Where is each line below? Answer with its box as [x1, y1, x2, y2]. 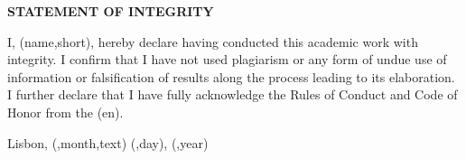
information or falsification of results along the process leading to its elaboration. [7, 67, 455, 86]
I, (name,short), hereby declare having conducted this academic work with [7, 32, 418, 51]
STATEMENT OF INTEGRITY [7, 2, 214, 20]
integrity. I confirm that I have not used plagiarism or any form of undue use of [7, 50, 447, 69]
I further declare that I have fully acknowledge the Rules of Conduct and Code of [7, 85, 458, 104]
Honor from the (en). [7, 102, 124, 121]
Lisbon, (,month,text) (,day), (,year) [7, 133, 209, 152]
